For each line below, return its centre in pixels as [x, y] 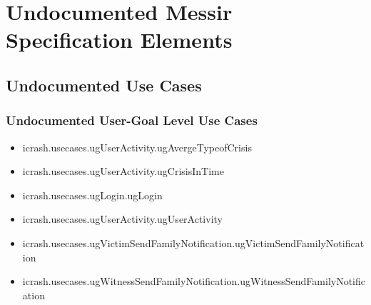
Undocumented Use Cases [104, 85]
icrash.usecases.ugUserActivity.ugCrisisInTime [123, 171]
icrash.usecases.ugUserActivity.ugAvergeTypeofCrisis [137, 147]
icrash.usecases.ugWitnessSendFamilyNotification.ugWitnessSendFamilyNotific [194, 281]
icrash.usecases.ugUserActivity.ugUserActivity [122, 219]
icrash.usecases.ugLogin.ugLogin [92, 195]
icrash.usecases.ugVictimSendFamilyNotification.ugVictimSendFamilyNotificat [193, 242]
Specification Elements [119, 40]
